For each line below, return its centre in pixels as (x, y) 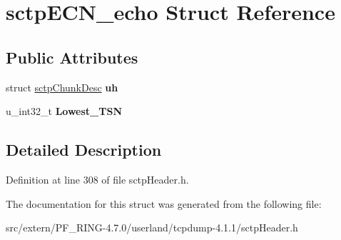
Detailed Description (84, 150)
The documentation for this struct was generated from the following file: (164, 203)
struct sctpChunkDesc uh (62, 87)
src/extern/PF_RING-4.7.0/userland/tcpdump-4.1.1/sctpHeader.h (152, 227)
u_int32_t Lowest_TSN (64, 111)
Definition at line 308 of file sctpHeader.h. (97, 179)
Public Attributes (72, 57)
